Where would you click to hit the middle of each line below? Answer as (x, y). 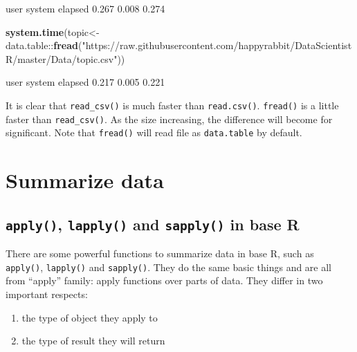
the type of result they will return (93, 341)
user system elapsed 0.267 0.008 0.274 (85, 8)
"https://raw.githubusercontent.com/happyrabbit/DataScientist (217, 45)
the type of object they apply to (90, 317)
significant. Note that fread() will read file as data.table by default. (154, 132)
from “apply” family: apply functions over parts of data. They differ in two (164, 280)
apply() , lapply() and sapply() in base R (153, 224)
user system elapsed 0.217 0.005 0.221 (85, 82)
